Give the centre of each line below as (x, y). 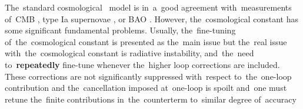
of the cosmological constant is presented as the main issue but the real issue (146, 41)
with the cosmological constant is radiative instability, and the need (129, 53)
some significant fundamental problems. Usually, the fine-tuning (120, 30)
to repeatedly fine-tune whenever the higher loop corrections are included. (142, 64)
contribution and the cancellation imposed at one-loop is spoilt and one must (146, 88)
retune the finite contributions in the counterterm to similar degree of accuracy (151, 99)
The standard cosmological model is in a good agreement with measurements (148, 7)
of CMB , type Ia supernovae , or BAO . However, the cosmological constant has (151, 18)
